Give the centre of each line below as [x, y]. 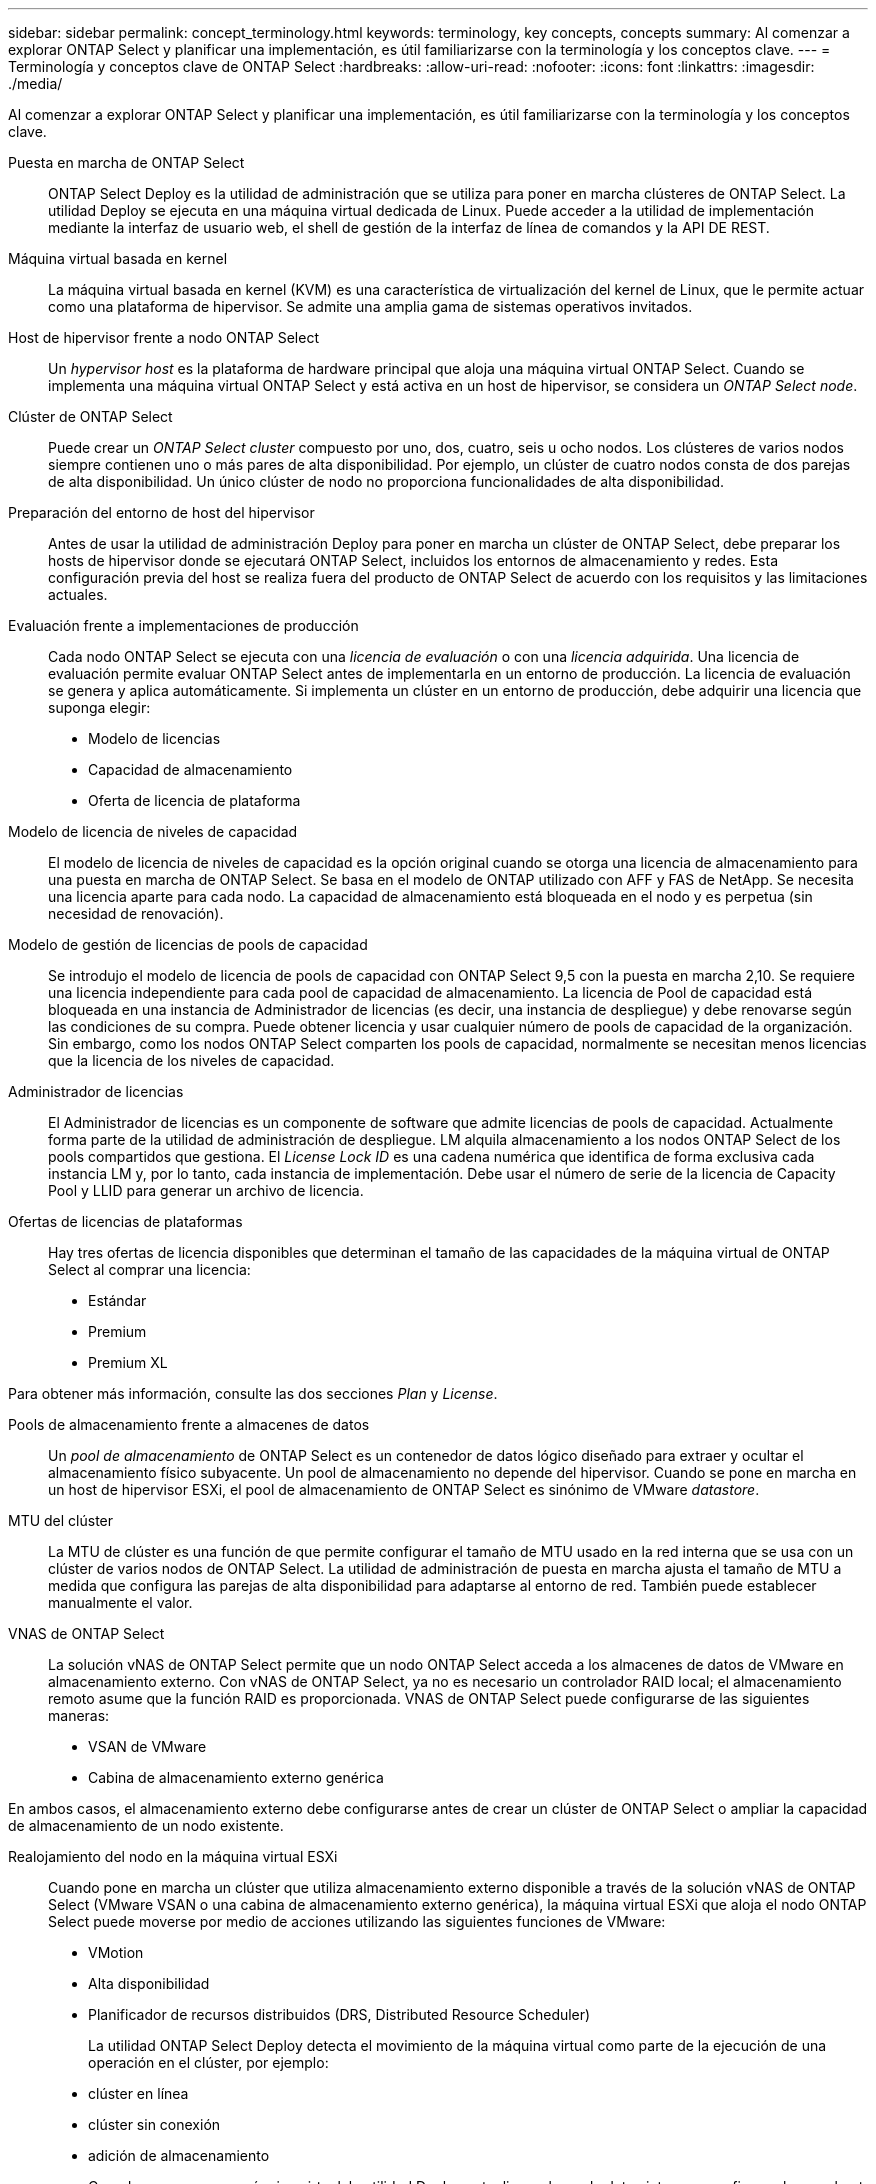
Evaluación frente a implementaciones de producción [183, 625]
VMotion [116, 1952]
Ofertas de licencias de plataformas [125, 1221]
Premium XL [128, 1362]
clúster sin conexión [154, 2124]
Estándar [117, 1300]
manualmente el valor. [120, 1602]
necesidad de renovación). [136, 913]
